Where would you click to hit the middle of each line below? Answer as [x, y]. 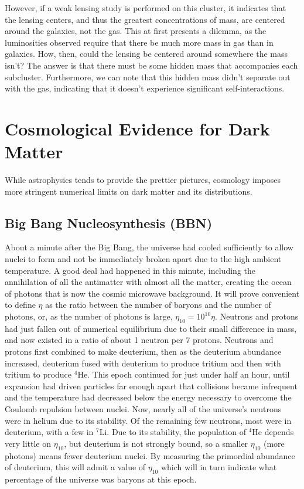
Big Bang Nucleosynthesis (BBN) [109, 223]
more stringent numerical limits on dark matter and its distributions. [129, 191]
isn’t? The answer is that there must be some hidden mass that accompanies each [151, 65]
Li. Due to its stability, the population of [173, 432]
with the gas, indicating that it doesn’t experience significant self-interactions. [145, 88]
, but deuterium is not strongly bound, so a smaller [156, 443]
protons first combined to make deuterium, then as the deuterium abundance [143, 351]
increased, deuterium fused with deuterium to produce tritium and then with [143, 363]
